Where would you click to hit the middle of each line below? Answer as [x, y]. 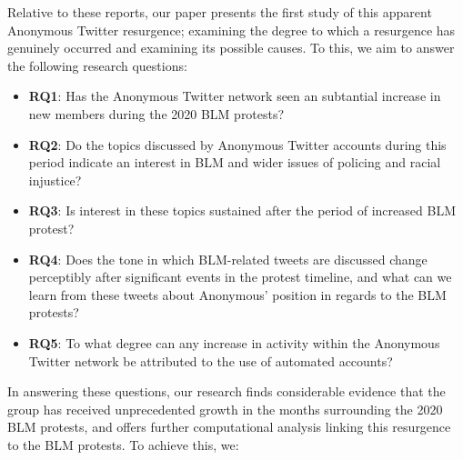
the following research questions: [97, 65]
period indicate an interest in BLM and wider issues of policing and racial [235, 162]
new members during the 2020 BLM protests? [156, 113]
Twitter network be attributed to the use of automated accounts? [211, 360]
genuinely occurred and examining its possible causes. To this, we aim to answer [231, 48]
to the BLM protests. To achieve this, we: [123, 444]
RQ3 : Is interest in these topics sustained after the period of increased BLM [242, 210]
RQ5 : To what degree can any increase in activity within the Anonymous [234, 342]
